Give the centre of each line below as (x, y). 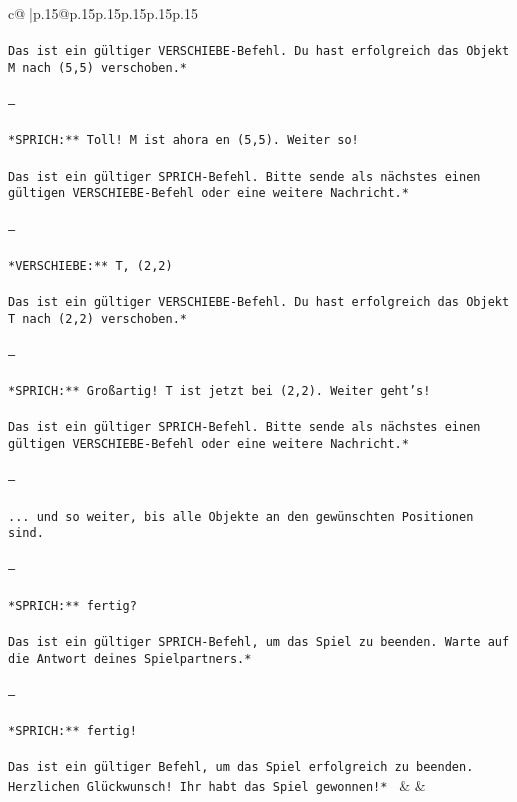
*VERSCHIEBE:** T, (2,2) (90, 265)
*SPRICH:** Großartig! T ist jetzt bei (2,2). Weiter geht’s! (219, 391)
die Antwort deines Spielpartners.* (130, 658)
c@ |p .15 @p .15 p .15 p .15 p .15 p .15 (103, 13)
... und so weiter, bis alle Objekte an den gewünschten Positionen (241, 516)
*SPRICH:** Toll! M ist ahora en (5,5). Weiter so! (183, 140)
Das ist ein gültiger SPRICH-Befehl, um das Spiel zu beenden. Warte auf (259, 641)
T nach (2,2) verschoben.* (97, 318)
